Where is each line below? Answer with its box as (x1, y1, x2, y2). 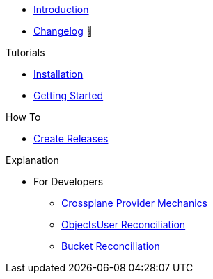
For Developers (33, 176, 104, 187)
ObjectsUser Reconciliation (61, 219, 186, 230)
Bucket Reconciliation (61, 240, 160, 252)
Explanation (6, 154, 59, 166)
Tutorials (6, 46, 45, 58)
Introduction (33, 3, 89, 15)
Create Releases (33, 133, 109, 144)
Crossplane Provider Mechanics (61, 197, 207, 209)
